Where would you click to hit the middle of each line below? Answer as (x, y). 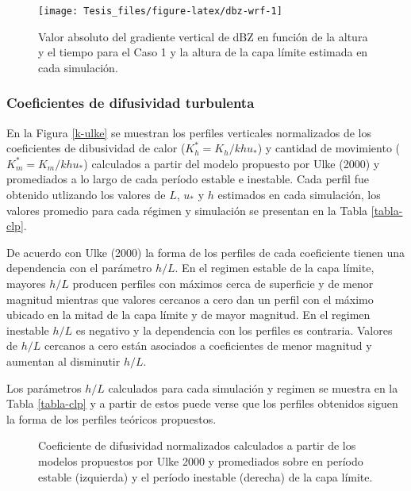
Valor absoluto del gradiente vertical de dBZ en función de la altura (203, 36)
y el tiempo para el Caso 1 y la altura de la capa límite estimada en (203, 52)
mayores (26, 283)
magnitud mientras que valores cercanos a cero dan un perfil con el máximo (190, 299)
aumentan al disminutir (63, 361)
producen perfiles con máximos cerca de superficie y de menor (223, 283)
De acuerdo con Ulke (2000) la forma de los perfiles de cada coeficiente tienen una (206, 252)
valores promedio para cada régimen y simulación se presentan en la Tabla (187, 210)
